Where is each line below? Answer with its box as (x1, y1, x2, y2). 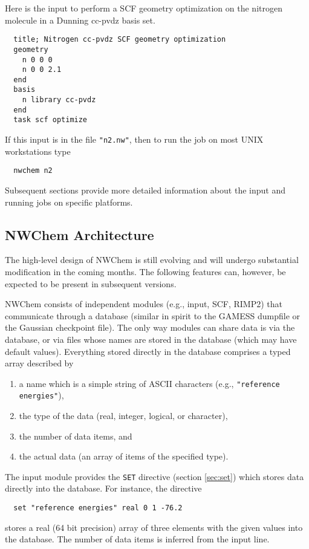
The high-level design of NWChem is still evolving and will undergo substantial (5, 253, 299, 266)
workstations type (5, 145, 71, 157)
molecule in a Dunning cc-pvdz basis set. (5, 13, 155, 26)
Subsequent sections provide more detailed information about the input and (5, 184, 285, 196)
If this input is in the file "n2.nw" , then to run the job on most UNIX (5, 133, 264, 146)
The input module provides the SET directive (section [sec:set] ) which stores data (5, 470, 304, 482)
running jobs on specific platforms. (5, 195, 133, 208)
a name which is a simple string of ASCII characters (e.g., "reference (19, 377, 280, 389)
